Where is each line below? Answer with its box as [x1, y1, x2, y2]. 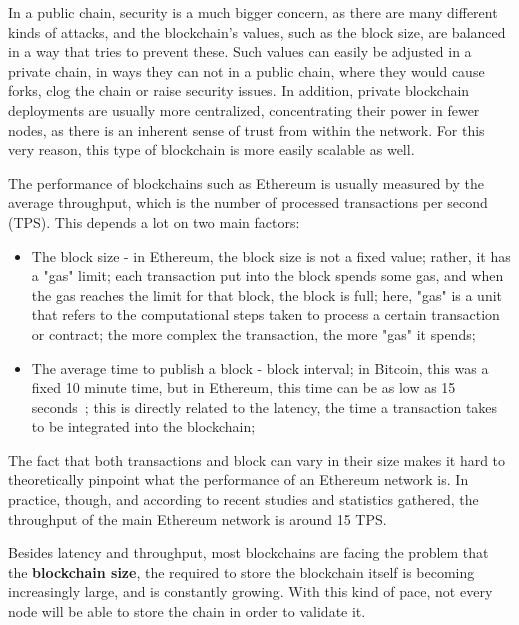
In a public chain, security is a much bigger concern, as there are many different [8, 2, 498, 22]
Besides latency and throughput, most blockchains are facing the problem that [8, 542, 489, 563]
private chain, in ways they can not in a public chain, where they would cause [8, 60, 485, 81]
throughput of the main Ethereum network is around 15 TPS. [8, 508, 387, 529]
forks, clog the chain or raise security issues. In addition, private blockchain [8, 80, 470, 101]
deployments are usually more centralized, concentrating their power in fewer [8, 99, 480, 120]
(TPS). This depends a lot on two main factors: [8, 211, 300, 232]
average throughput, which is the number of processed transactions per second [8, 192, 488, 213]
